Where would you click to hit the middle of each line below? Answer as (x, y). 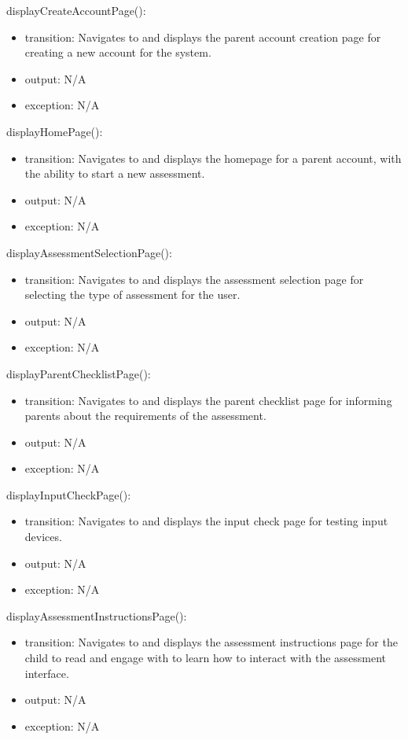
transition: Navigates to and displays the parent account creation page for (203, 37)
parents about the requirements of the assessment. (145, 416)
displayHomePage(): (55, 131)
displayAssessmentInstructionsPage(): (97, 615)
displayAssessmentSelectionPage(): (89, 252)
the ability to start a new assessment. (115, 173)
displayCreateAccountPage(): (76, 10)
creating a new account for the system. (118, 52)
